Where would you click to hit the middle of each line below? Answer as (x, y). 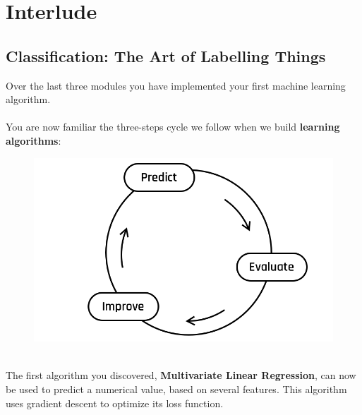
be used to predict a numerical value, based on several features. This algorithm (176, 389)
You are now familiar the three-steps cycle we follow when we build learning (173, 127)
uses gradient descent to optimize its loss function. (115, 403)
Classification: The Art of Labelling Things (166, 55)
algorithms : (34, 140)
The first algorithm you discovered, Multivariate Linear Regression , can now (181, 375)
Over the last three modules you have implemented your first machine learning (176, 85)
